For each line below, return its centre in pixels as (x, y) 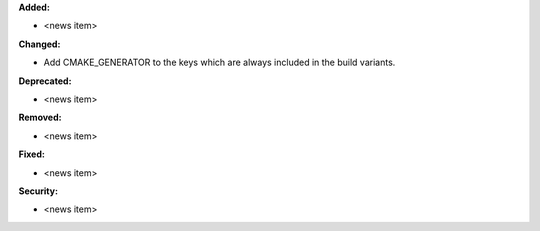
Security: (38, 191)
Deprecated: (45, 81)
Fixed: (31, 154)
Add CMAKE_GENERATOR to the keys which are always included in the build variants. (219, 62)
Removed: (40, 117)
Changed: (39, 44)
